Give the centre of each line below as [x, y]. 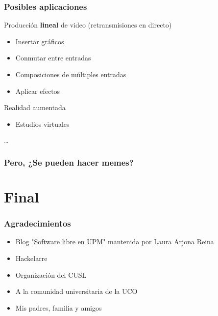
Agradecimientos [37, 223]
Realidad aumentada [35, 107]
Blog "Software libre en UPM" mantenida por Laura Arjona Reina [115, 242]
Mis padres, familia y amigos [59, 307]
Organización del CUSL [51, 274]
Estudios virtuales [42, 124]
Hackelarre [31, 258]
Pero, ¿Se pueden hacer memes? [69, 162]
